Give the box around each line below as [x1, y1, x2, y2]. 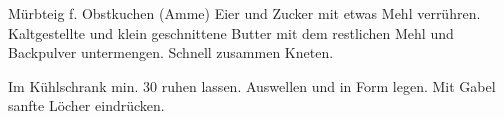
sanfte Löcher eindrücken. [8, 95, 165, 116]
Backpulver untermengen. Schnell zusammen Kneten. [8, 42, 334, 63]
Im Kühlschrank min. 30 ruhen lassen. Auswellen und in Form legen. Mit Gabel [8, 75, 496, 96]
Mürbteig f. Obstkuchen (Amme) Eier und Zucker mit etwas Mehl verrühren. [8, 3, 481, 23]
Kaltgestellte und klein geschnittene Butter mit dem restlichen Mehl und [8, 22, 454, 43]
